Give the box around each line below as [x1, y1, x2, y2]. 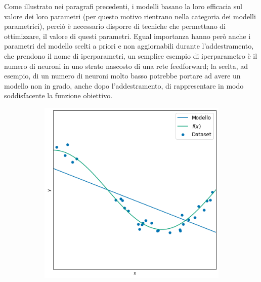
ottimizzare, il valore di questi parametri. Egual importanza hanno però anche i [4, 30, 251, 41]
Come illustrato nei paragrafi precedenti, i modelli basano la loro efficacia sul [4, 1, 242, 11]
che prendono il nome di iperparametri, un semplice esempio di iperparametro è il [4, 50, 257, 61]
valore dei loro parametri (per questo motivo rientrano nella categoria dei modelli [4, 11, 256, 21]
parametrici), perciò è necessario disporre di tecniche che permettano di [4, 21, 226, 31]
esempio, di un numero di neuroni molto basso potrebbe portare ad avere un [4, 70, 241, 81]
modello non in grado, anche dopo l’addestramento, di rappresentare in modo [4, 80, 244, 91]
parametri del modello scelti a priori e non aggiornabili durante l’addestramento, [4, 41, 254, 51]
